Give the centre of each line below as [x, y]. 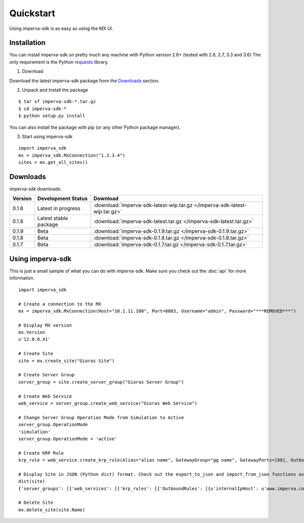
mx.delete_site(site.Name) [52, 510]
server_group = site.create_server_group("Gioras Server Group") [101, 382]
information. [22, 278]
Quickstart [32, 13]
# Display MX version [45, 325]
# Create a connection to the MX [60, 304]
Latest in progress [59, 208]
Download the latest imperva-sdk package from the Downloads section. [84, 81]
